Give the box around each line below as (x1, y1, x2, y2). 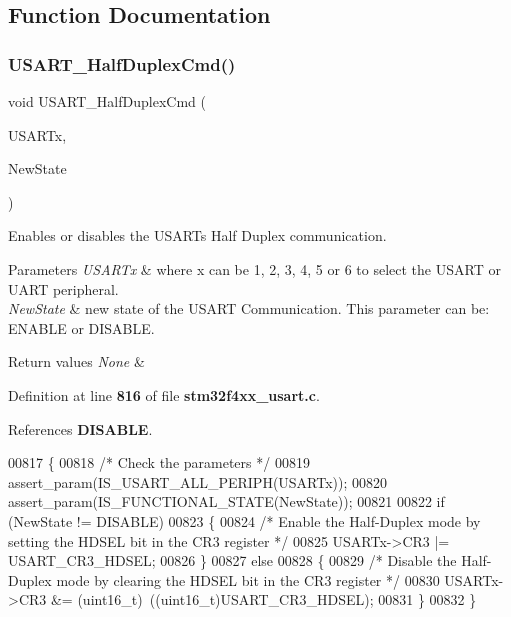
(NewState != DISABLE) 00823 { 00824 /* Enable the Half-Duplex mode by (8, 510, 481, 531)
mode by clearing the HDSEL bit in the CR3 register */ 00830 (56, 569, 440, 590)
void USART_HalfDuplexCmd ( (8, 91, 206, 111)
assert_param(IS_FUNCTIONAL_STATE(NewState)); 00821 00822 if (8, 491, 445, 512)
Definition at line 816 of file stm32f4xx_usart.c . (8, 384, 320, 405)
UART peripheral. (8, 278, 119, 299)
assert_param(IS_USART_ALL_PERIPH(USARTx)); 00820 (8, 471, 388, 492)
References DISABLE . (8, 418, 153, 439)
